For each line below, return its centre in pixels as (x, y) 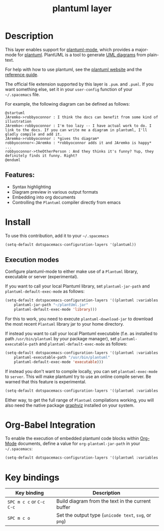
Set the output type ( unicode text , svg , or (104, 515)
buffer (63, 508)
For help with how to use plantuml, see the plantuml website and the (74, 69)
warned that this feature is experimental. (46, 381)
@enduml (13, 160)
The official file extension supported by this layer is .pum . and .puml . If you (79, 84)
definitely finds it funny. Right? (41, 155)
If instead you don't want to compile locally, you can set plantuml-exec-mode (81, 371)
